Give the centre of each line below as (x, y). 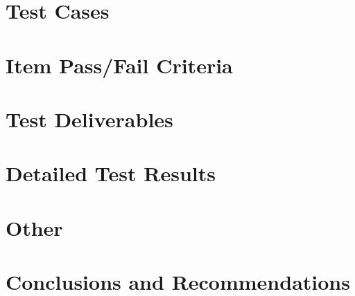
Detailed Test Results (111, 173)
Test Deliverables (89, 119)
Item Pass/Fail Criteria (119, 65)
